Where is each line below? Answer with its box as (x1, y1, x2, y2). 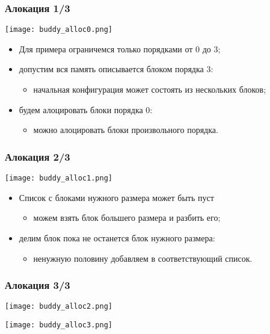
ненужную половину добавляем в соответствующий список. (33, 252, 253, 264)
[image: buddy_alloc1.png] (5, 174, 112, 183)
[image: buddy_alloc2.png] (5, 302, 112, 311)
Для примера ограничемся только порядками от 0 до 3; (19, 42, 221, 55)
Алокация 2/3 (5, 149, 70, 164)
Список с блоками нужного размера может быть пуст (19, 191, 214, 203)
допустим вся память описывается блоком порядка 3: (19, 63, 213, 75)
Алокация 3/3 (5, 277, 70, 292)
